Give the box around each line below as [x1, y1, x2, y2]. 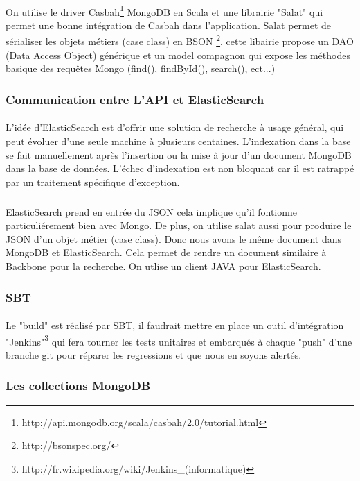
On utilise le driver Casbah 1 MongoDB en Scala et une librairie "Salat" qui [6, 2, 323, 19]
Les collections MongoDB [6, 377, 151, 394]
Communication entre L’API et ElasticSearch [6, 90, 264, 108]
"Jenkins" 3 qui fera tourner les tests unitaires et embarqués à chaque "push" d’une [6, 332, 352, 348]
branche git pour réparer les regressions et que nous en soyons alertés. [6, 347, 302, 362]
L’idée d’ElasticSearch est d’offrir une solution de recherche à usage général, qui [6, 120, 344, 135]
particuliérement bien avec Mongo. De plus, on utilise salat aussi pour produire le [6, 218, 352, 233]
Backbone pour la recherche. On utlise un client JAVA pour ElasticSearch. [6, 259, 321, 273]
